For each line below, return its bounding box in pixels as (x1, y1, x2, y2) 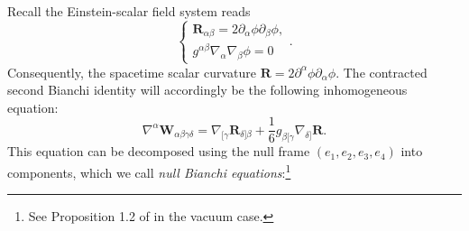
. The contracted (336, 62, 428, 81)
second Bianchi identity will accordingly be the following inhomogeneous (7, 80, 408, 99)
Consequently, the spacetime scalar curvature (7, 62, 257, 81)
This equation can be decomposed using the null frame (7, 142, 310, 161)
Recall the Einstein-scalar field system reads (7, 2, 251, 20)
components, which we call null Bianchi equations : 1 (7, 160, 291, 181)
